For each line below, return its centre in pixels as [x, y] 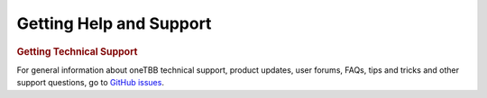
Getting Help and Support [114, 23]
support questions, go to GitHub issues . [90, 83]
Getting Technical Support [77, 51]
